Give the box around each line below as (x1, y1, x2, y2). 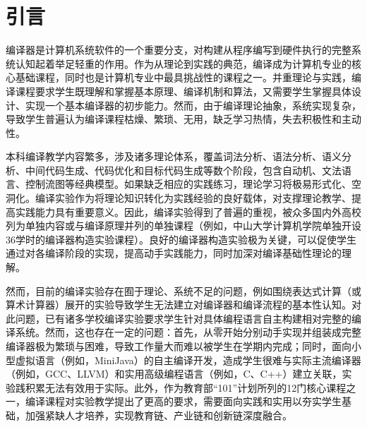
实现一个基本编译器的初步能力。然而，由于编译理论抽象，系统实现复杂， (25, 97, 361, 112)
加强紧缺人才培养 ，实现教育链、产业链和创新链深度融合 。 (25, 407, 292, 422)
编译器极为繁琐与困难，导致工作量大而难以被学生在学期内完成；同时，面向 (6, 339, 351, 353)
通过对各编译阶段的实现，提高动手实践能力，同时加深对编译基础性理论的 (6, 246, 342, 260)
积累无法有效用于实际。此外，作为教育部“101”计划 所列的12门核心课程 (25, 380, 347, 395)
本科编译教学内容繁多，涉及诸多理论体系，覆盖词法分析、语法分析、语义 (6, 149, 342, 164)
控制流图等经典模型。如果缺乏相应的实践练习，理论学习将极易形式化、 (25, 176, 351, 191)
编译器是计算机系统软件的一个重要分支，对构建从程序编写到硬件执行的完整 (6, 42, 351, 57)
